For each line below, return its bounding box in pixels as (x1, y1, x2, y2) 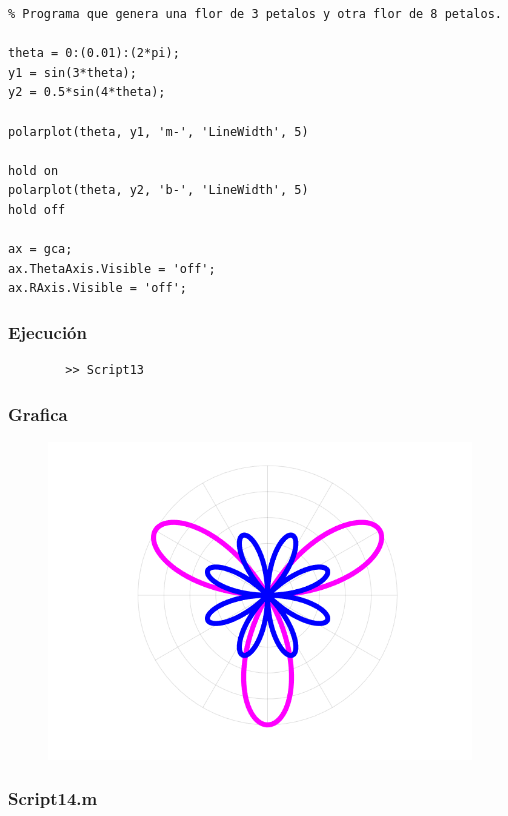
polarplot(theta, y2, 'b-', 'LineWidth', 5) (8, 183, 309, 198)
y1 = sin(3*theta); (8, 65, 137, 80)
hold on (8, 163, 59, 178)
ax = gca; (8, 242, 73, 257)
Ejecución (8, 319, 87, 344)
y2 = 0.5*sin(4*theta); (8, 85, 166, 100)
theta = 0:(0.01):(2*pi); (8, 46, 180, 61)
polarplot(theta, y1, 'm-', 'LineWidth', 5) (8, 124, 309, 139)
